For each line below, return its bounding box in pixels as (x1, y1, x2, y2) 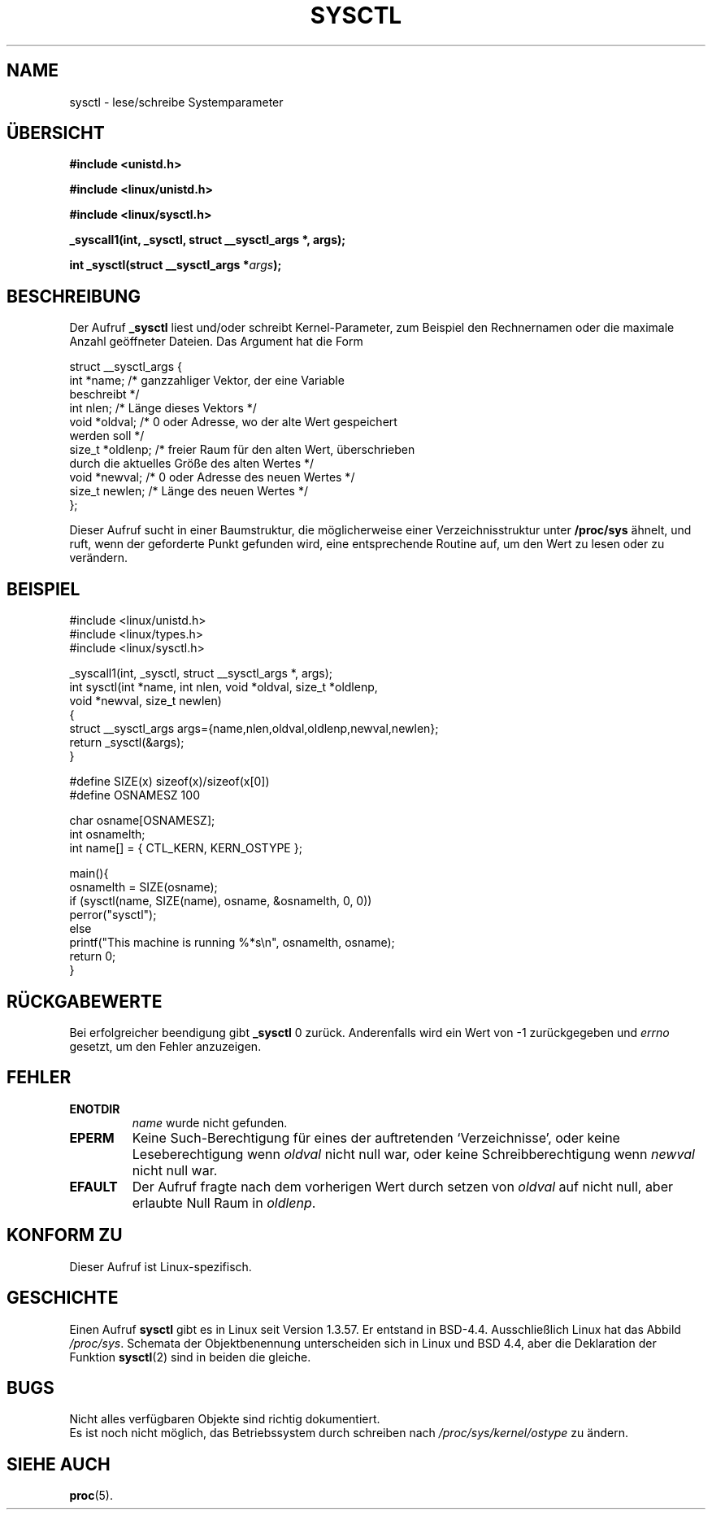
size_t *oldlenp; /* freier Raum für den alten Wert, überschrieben (69, 442, 415, 457)
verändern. (69, 551, 128, 565)
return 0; (69, 949, 116, 964)
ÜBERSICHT (7, 123, 105, 144)
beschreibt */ (69, 387, 140, 402)
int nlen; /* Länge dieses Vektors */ (69, 401, 257, 416)
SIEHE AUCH (7, 1453, 111, 1475)
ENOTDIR (69, 1101, 120, 1116)
